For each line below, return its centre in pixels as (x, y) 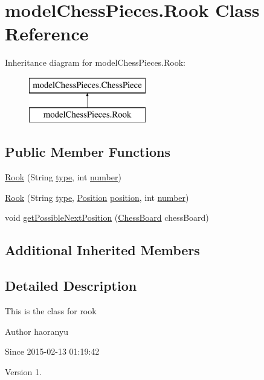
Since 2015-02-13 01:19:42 (52, 351)
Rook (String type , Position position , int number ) (97, 197)
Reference (47, 33)
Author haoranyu (37, 331)
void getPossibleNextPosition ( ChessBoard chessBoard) (107, 217)
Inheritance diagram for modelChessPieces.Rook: (95, 62)
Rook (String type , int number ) (63, 177)
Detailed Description (71, 286)
